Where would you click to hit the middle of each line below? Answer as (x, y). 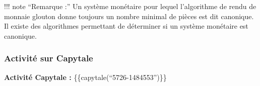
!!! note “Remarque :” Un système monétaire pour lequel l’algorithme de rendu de (130, 6)
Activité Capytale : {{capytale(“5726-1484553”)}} (85, 77)
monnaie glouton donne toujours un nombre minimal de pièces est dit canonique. (129, 16)
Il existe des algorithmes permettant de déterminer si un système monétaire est (126, 26)
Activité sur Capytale (49, 58)
